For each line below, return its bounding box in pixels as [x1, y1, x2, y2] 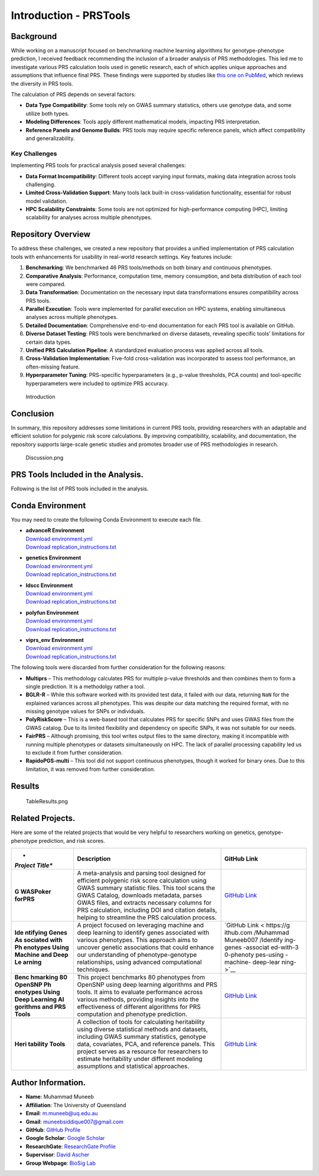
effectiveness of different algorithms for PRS [77, 1002, 201, 1011]
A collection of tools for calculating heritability [77, 1018, 205, 1026]
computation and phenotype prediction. [77, 1010, 187, 1018]
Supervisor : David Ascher [25, 1151, 90, 1158]
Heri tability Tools [14, 1040, 66, 1048]
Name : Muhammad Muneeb [25, 1093, 94, 1100]
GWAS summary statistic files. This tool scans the [77, 884, 216, 892]
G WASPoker [14, 887, 51, 895]
